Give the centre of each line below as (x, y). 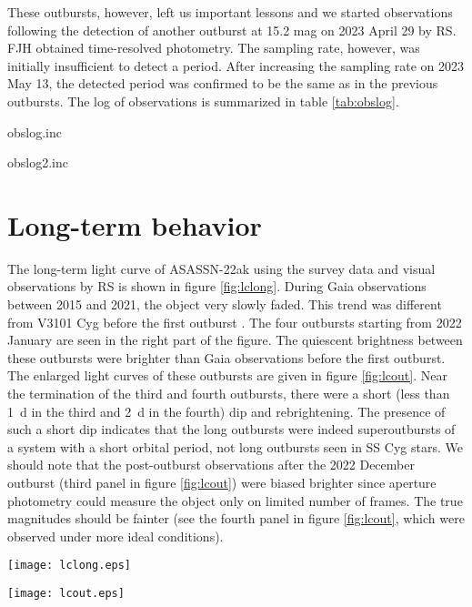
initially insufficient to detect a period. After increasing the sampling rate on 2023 (236, 65)
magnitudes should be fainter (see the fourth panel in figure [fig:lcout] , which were (236, 518)
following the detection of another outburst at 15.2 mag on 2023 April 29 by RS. (232, 30)
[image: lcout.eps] (66, 594)
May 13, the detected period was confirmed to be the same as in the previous (223, 83)
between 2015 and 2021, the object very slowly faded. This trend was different (225, 304)
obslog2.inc (38, 162)
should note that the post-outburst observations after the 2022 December (211, 465)
